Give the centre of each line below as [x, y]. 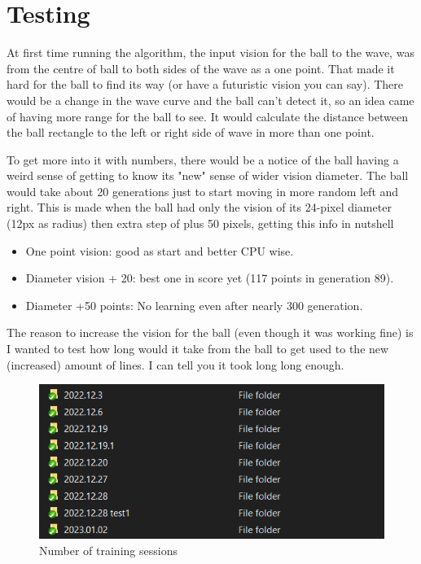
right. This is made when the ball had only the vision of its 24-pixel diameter [199, 207]
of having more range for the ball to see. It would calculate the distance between [207, 116]
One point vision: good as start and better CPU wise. [160, 250]
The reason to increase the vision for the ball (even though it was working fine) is [210, 332]
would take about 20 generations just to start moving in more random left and [203, 191]
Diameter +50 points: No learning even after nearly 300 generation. [194, 305]
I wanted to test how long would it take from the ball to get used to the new [198, 349]
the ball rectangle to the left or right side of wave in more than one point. [191, 132]
